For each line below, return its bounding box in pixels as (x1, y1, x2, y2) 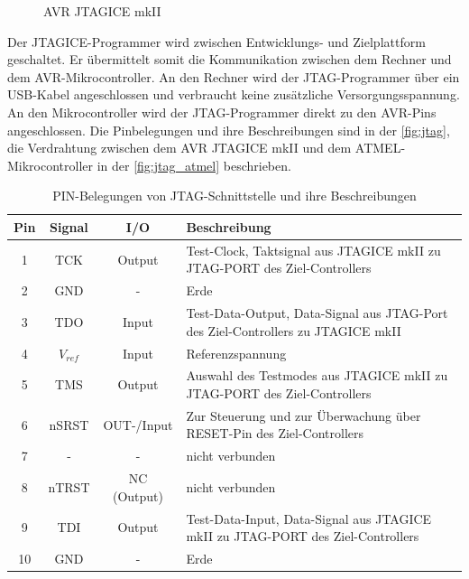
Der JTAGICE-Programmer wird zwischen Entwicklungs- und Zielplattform (7, 32, 426, 51)
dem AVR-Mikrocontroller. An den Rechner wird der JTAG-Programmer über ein (7, 67, 460, 86)
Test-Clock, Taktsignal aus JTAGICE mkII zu (186, 240, 441, 259)
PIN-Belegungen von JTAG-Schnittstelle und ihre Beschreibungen (52, 186, 417, 205)
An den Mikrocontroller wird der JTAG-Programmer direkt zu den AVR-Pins (7, 102, 437, 121)
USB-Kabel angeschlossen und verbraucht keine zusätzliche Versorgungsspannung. (7, 85, 460, 104)
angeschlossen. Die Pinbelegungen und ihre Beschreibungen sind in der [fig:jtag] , (7, 120, 450, 139)
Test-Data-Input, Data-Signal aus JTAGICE (186, 509, 432, 528)
